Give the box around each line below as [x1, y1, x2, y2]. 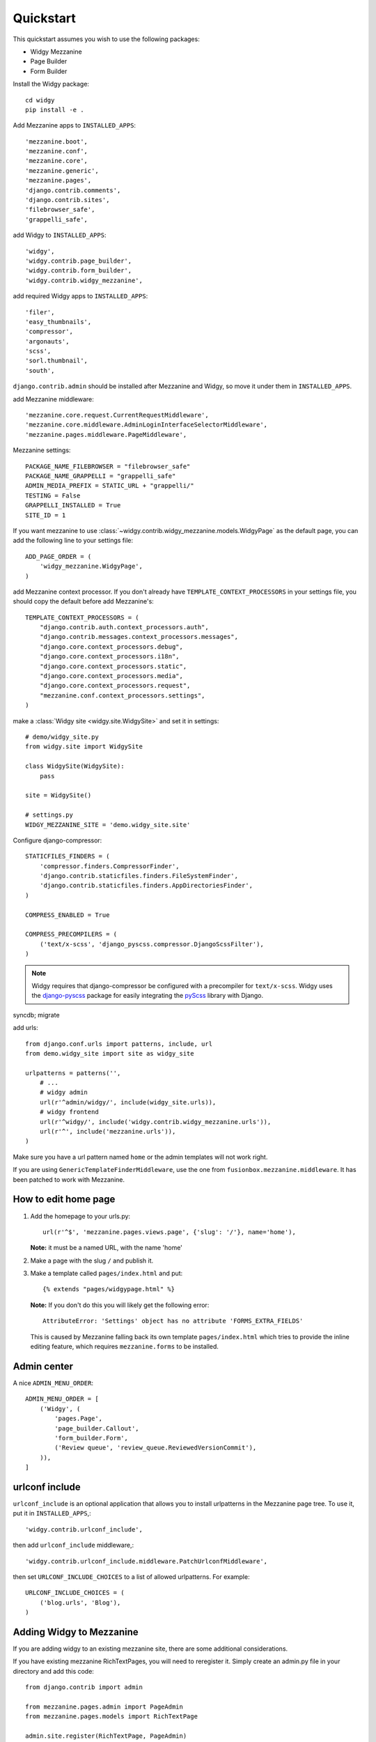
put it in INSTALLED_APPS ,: [13, 1509, 91, 1518]
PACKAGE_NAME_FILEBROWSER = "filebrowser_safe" [25, 462, 191, 470]
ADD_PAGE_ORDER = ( [25, 553, 92, 560]
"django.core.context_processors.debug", [39, 642, 184, 651]
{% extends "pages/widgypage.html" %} [42, 1286, 175, 1293]
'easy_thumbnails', [25, 318, 92, 325]
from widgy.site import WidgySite [25, 743, 143, 750]
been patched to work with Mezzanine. [13, 1175, 125, 1184]
